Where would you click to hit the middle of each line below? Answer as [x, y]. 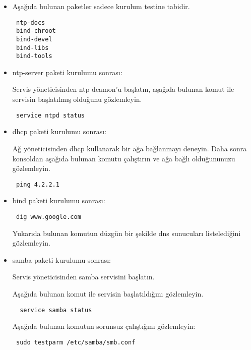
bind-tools [34, 56]
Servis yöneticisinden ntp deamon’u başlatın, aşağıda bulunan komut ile [123, 89]
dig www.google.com [48, 217]
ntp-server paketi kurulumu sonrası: [67, 72]
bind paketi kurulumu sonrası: [59, 200]
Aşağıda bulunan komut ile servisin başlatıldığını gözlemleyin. [108, 293]
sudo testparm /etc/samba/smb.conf [76, 342]
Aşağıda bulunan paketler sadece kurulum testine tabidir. [101, 6]
